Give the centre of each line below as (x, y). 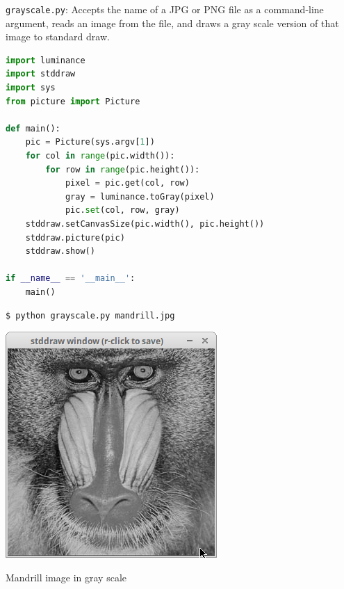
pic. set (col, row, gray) (122, 210)
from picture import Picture (73, 101)
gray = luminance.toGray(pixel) (140, 196)
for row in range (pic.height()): (123, 169)
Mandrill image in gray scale (66, 577)
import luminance (46, 60)
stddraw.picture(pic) (75, 237)
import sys (31, 88)
